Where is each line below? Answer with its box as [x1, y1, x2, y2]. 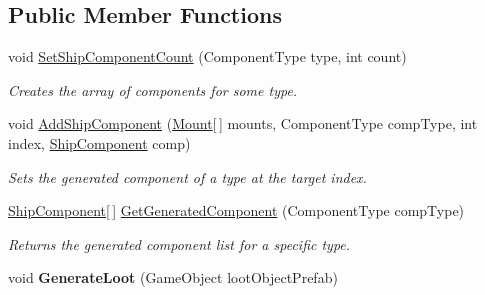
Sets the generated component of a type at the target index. [8, 166, 367, 187]
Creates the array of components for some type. [8, 79, 298, 100]
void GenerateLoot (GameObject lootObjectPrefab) [8, 267, 338, 288]
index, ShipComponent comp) [8, 132, 191, 153]
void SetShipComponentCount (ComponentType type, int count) [8, 46, 407, 67]
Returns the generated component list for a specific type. [8, 233, 351, 254]
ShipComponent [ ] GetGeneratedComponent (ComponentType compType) [8, 200, 465, 221]
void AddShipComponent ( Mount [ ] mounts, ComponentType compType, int [8, 113, 478, 134]
